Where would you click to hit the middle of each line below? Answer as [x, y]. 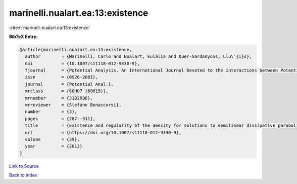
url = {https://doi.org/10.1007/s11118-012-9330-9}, [103, 132]
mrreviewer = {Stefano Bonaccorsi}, [73, 105]
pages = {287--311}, [60, 119]
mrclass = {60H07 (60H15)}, [67, 91]
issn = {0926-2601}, [62, 77]
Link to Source [24, 166]
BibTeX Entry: [24, 37]
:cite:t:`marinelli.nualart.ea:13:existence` [49, 28]
